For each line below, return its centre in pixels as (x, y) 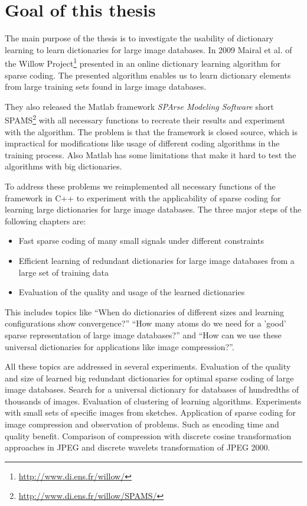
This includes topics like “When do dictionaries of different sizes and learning (145, 311)
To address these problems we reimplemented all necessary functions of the (140, 186)
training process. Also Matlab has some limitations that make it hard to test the (151, 154)
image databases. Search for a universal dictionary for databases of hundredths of (152, 389)
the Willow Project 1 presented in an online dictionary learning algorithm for (143, 62)
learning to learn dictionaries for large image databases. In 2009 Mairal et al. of (148, 49)
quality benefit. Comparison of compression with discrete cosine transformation (148, 435)
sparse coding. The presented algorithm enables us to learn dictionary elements (148, 75)
